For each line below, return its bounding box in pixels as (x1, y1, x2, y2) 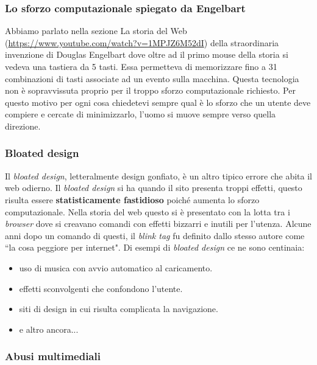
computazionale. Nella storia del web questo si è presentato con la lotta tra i (5, 205, 290, 218)
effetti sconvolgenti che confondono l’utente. (19, 282, 183, 294)
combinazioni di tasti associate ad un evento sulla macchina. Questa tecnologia (5, 72, 299, 85)
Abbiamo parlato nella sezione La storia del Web (5, 24, 187, 37)
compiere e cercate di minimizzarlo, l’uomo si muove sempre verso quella (5, 108, 276, 120)
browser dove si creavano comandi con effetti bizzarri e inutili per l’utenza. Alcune (5, 217, 312, 230)
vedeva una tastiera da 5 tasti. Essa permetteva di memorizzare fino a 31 (5, 60, 277, 72)
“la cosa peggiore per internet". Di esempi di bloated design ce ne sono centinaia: (5, 241, 305, 254)
